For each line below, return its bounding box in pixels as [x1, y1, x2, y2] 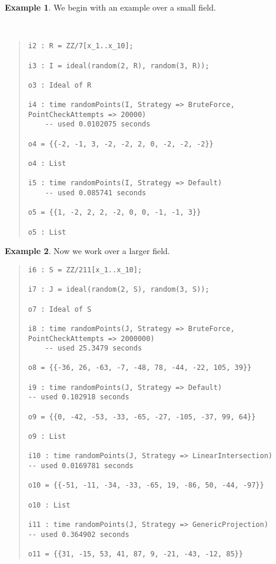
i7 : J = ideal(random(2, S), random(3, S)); [28, 285, 210, 294]
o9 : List [28, 432, 66, 441]
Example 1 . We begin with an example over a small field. [5, 1, 216, 13]
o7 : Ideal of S [28, 305, 92, 313]
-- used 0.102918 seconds [28, 393, 129, 402]
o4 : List [28, 159, 66, 168]
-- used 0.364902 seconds [28, 530, 129, 539]
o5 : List [28, 228, 66, 236]
